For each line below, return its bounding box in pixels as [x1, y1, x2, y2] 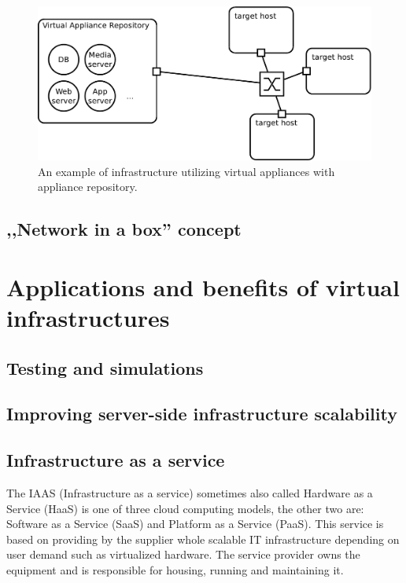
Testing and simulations [6, 355, 204, 379]
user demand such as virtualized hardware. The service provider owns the [6, 546, 360, 563]
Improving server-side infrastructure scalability [6, 401, 397, 426]
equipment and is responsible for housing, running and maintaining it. [6, 561, 344, 577]
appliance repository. [38, 178, 138, 195]
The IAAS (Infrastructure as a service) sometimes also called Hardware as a [6, 484, 373, 500]
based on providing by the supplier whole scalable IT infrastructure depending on [6, 530, 400, 547]
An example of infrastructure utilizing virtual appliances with [38, 163, 335, 179]
